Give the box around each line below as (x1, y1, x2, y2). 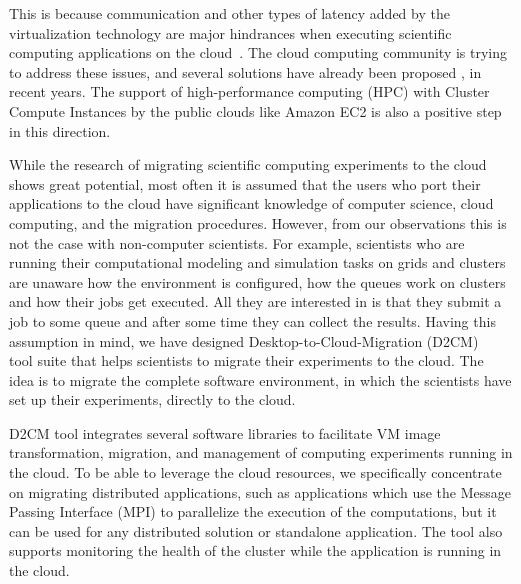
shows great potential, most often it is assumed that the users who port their (9, 173, 481, 194)
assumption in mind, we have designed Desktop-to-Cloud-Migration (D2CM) (9, 330, 479, 351)
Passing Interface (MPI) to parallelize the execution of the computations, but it (9, 501, 497, 522)
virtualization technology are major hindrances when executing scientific (9, 22, 452, 43)
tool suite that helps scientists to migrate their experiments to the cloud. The (9, 350, 484, 371)
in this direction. (9, 120, 111, 141)
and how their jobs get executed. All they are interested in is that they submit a (9, 291, 502, 312)
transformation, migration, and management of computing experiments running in (9, 442, 513, 463)
